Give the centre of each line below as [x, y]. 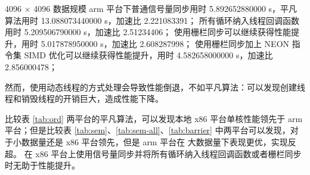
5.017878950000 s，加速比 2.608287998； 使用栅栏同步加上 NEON [165, 43]
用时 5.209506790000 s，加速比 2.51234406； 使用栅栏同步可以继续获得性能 [148, 32]
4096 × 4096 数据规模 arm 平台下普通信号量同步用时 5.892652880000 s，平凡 [151, 8]
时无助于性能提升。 [42, 165]
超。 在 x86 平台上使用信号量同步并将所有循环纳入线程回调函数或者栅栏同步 [153, 153]
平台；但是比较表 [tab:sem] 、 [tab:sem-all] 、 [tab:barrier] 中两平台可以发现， [148, 130]
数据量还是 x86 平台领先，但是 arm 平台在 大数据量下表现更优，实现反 [159, 141]
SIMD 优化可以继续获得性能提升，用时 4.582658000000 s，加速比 [148, 55]
